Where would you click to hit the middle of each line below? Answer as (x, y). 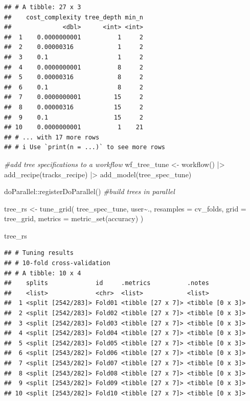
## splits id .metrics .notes (107, 283)
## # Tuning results (39, 253)
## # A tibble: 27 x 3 (43, 7)
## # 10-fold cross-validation (57, 263)
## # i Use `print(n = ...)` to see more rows (85, 147)
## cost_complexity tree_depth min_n (74, 17)
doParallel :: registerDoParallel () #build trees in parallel (89, 191)
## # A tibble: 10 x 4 (43, 273)
